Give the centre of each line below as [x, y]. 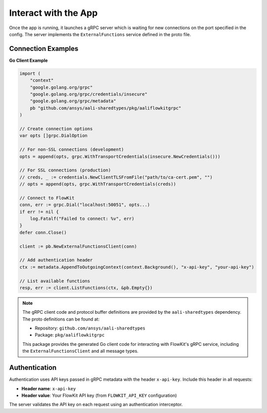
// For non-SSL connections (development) [72, 150]
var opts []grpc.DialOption [53, 136]
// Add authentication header [56, 260]
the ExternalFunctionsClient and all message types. [80, 351]
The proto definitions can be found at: [61, 319]
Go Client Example [28, 60]
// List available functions [55, 281]
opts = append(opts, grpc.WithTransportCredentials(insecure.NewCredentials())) [120, 156]
